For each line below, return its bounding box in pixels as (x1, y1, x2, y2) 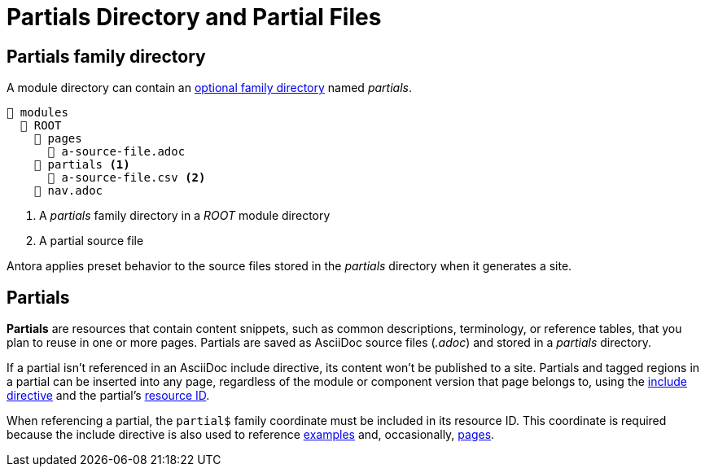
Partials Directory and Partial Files (7, 3, 382, 31)
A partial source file (39, 234, 144, 248)
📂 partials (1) (33, 158, 130, 172)
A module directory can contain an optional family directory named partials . (7, 81, 412, 95)
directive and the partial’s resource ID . (7, 388, 210, 403)
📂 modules (7, 106, 68, 120)
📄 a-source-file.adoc (47, 145, 186, 159)
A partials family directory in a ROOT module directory (39, 208, 331, 223)
